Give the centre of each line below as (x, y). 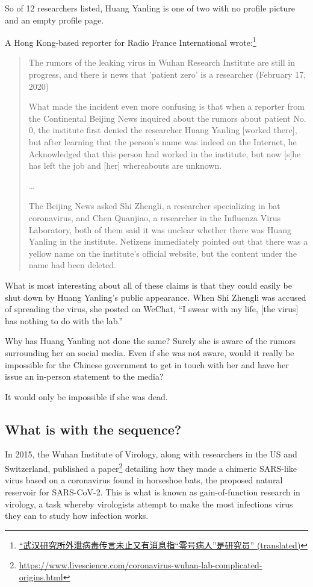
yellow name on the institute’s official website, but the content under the (163, 253)
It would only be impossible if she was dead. (86, 396)
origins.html (41, 576)
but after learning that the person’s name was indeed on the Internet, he (163, 142)
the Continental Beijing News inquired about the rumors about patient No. (167, 118)
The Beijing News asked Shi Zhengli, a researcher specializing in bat (154, 206)
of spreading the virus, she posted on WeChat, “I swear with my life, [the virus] (152, 309)
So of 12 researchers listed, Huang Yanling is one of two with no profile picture (150, 8)
